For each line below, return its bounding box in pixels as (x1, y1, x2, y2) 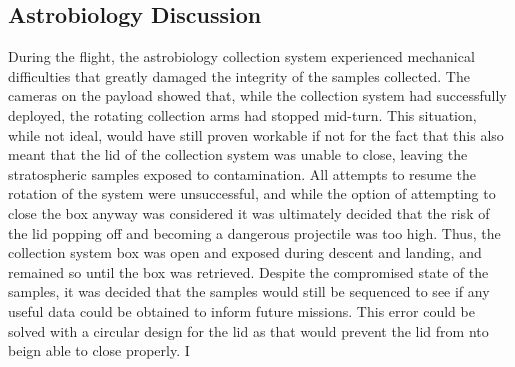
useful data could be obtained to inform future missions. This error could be (8, 300, 475, 321)
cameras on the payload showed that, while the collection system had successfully (8, 85, 507, 106)
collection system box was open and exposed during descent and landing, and (8, 242, 482, 263)
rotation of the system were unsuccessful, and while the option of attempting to (8, 183, 496, 204)
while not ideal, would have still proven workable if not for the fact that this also (8, 124, 504, 145)
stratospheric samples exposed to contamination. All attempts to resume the (8, 163, 477, 184)
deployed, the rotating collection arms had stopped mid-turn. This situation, (8, 104, 477, 125)
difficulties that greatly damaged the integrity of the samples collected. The (8, 65, 470, 86)
